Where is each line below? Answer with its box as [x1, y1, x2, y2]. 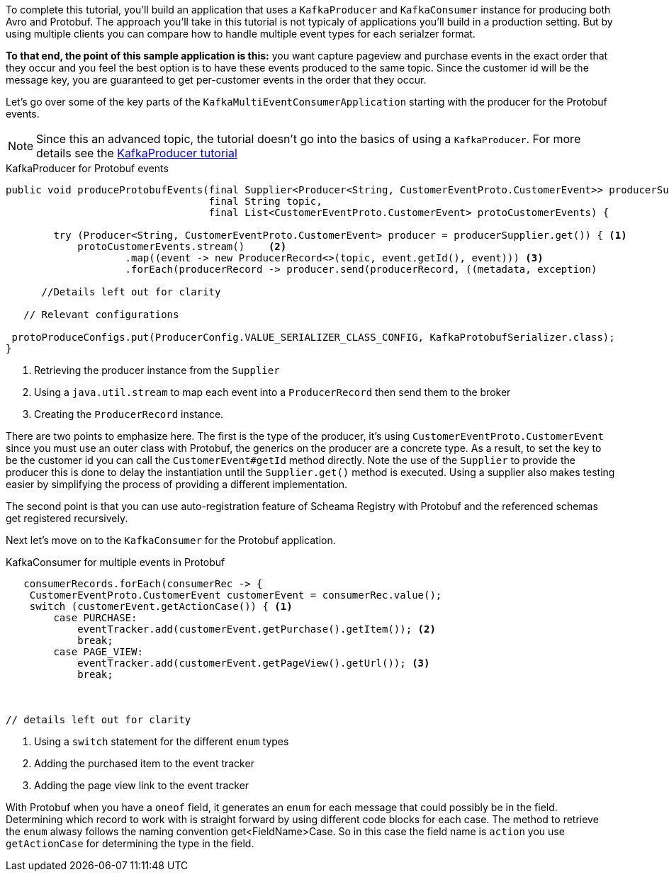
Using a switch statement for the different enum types [34, 735, 289, 747]
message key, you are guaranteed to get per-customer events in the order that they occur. [6, 74, 427, 86]
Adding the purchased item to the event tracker [34, 757, 254, 769]
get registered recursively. [6, 512, 128, 524]
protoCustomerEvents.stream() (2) [77, 241, 287, 252]
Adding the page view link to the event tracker [34, 779, 249, 791]
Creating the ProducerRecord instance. [34, 408, 224, 420]
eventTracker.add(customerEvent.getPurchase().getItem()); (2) [77, 623, 436, 635]
